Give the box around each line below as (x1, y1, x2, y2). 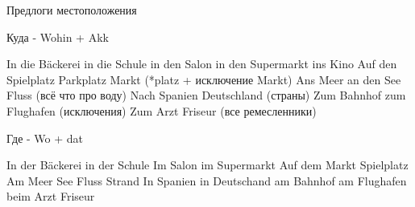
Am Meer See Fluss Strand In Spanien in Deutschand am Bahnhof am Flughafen (6, 172, 407, 189)
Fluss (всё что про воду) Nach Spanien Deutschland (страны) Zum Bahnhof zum (6, 87, 406, 103)
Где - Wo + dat (6, 129, 84, 146)
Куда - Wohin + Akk (6, 28, 109, 45)
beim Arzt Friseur (6, 188, 95, 205)
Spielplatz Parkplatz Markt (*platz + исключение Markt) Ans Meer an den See (6, 71, 401, 87)
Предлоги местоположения (6, 2, 137, 18)
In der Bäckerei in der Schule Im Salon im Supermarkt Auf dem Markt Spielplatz (6, 156, 409, 173)
